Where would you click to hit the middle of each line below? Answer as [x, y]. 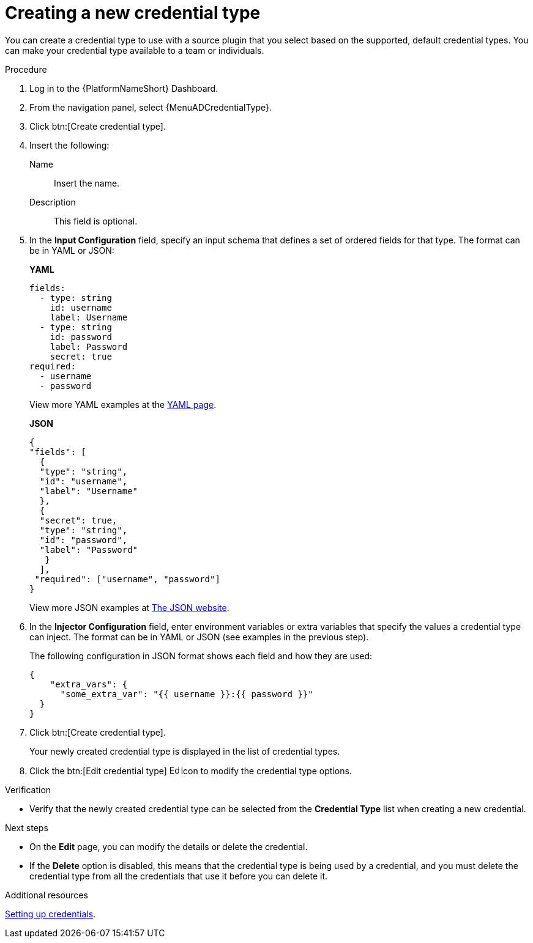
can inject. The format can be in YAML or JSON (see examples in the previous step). [199, 637]
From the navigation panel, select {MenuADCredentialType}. [151, 107]
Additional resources [47, 895]
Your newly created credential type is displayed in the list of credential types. [185, 751]
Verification [28, 790]
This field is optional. [96, 221]
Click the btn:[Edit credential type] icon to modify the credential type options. [191, 771]
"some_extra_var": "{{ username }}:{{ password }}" [187, 694]
